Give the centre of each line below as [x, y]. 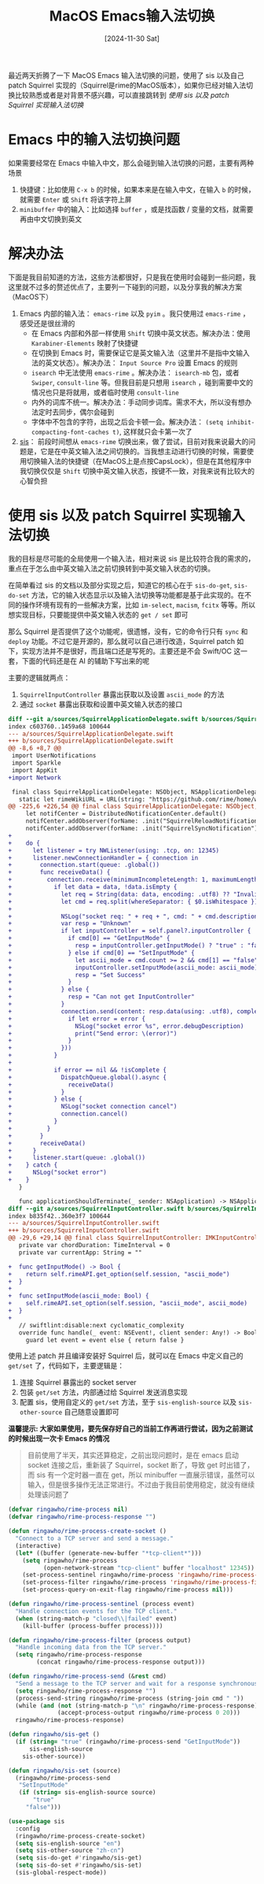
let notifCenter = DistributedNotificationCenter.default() [126, 814]
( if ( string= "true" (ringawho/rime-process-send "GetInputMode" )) [128, 1741]
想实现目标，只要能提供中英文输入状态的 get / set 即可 [98, 614]
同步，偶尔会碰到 [86, 412]
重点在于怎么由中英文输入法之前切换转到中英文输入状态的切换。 [111, 568]
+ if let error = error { [77, 1019]
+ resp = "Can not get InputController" [101, 997]
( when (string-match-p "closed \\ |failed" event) [96, 1619]
